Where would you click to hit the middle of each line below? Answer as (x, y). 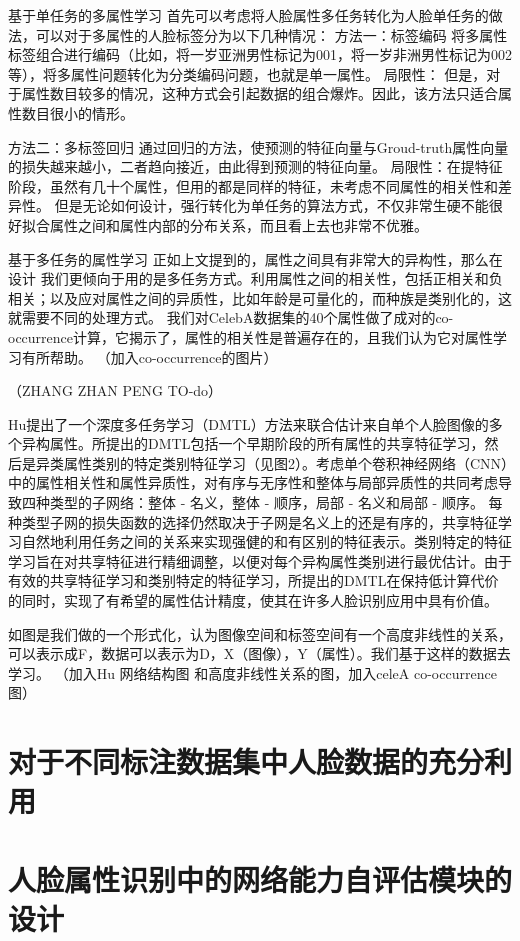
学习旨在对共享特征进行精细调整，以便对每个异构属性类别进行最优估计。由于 (260, 560)
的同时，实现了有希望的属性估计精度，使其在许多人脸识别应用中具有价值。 (253, 600)
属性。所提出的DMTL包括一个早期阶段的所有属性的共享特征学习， (267, 443)
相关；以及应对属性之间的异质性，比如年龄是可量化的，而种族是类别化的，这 (260, 297)
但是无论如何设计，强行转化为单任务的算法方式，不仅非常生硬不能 (271, 205)
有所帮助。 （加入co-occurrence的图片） (149, 356)
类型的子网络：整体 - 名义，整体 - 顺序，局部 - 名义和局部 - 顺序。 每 (276, 502)
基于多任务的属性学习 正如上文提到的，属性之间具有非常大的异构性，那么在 (255, 258)
